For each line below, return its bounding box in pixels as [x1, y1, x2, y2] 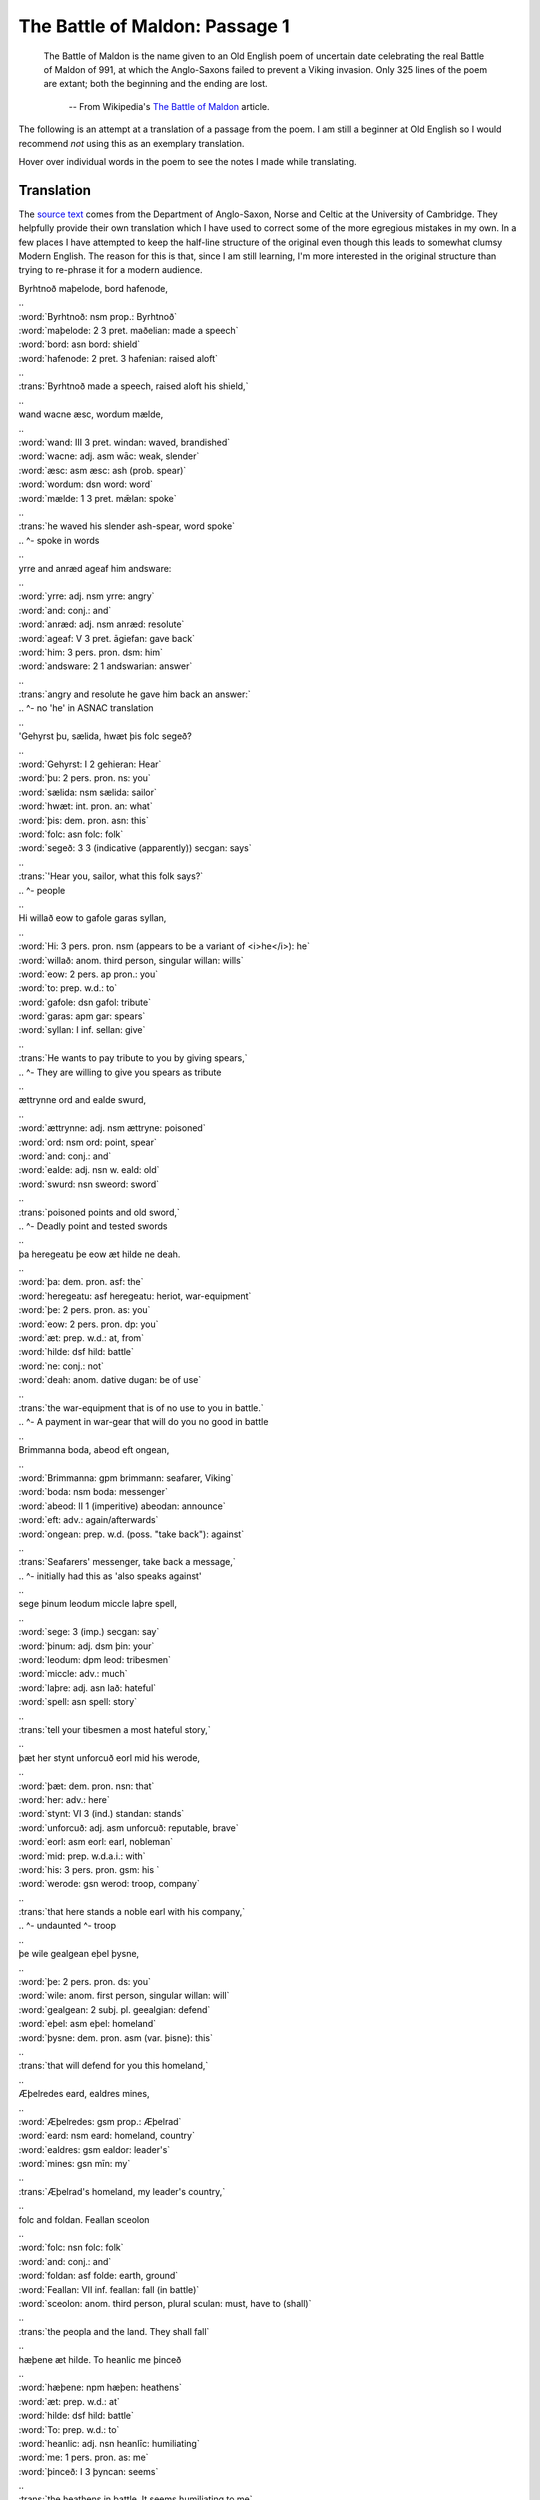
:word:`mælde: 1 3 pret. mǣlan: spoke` [18, 492, 177, 504]
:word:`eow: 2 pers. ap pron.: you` [18, 968, 159, 980]
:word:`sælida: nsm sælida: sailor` [18, 786, 157, 798]
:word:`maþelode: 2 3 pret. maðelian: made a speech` [18, 324, 239, 336]
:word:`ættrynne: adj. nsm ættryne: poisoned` [18, 1122, 206, 1134]
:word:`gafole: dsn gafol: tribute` [18, 996, 152, 1008]
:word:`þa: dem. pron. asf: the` [18, 1276, 144, 1288]
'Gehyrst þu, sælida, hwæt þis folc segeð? [18, 730, 192, 742]
